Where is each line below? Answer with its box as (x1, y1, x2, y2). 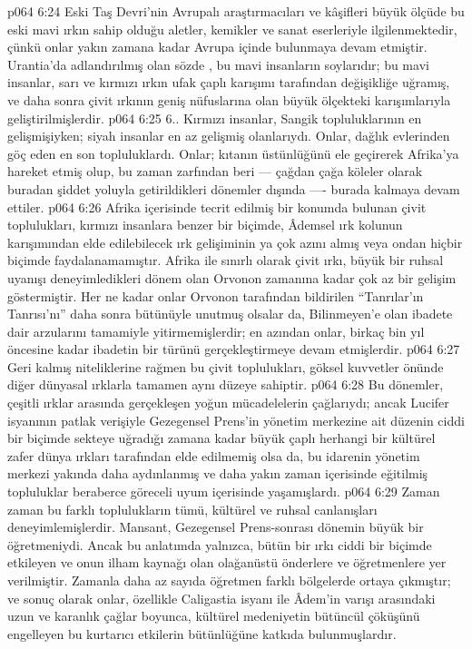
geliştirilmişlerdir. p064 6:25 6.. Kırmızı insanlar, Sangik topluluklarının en (7, 108, 422, 127)
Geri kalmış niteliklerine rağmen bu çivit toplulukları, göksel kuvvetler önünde (7, 357, 444, 376)
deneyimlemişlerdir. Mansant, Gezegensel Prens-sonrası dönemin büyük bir (7, 517, 424, 536)
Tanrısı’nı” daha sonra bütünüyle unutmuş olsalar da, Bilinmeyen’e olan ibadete (7, 304, 453, 323)
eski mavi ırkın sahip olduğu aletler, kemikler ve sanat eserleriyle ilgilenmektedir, (7, 19, 457, 38)
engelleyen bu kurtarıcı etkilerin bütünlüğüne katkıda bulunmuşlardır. (7, 624, 397, 643)
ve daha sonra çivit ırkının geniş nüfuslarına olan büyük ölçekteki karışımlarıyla (7, 90, 451, 109)
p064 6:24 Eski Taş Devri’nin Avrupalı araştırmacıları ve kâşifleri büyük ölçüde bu (7, 2, 465, 20)
